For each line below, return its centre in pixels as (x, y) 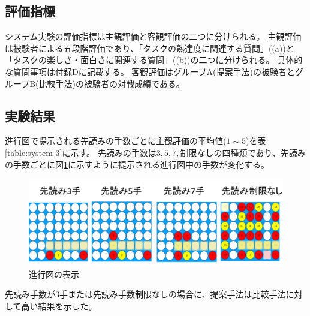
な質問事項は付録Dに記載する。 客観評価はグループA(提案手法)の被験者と (150, 71)
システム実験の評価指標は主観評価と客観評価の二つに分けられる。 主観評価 (153, 36)
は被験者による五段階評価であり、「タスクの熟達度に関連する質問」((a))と (150, 48)
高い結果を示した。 (59, 306)
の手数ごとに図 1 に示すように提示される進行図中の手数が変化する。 (137, 164)
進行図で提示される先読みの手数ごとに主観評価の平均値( (116, 141)
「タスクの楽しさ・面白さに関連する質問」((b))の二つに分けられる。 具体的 (154, 60)
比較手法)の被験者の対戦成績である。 (112, 83)
